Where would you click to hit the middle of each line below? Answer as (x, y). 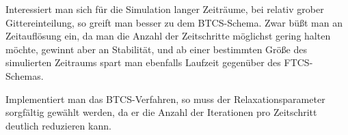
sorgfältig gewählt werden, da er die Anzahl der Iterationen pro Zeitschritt (161, 112)
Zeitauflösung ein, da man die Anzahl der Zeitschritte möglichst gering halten (168, 36)
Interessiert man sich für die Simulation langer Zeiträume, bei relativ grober (165, 9)
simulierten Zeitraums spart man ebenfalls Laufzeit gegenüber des (143, 62)
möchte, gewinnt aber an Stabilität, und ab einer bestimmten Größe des (156, 49)
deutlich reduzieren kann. (58, 125)
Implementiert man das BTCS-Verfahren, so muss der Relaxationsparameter (165, 99)
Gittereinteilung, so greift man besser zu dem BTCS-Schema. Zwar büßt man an (174, 22)
